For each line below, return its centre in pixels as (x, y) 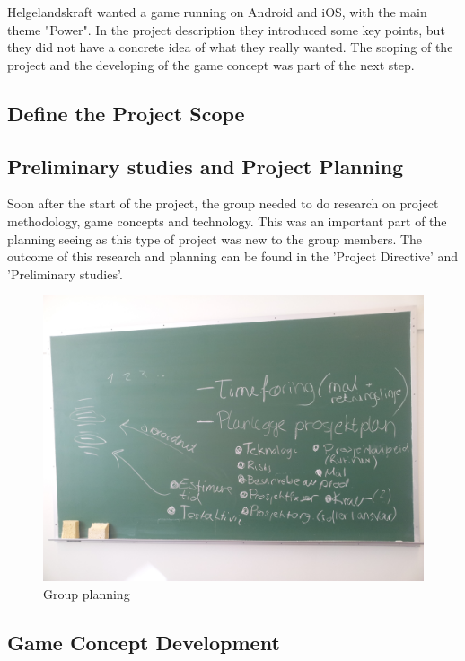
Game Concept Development (144, 642)
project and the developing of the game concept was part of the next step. (211, 64)
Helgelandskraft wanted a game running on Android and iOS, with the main (217, 12)
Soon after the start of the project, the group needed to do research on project (223, 203)
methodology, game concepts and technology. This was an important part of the (227, 220)
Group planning (87, 593)
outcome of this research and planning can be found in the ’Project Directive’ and (233, 256)
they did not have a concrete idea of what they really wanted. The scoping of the (230, 47)
